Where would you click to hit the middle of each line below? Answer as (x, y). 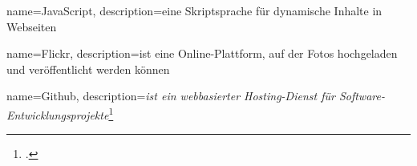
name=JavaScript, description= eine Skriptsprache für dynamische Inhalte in (194, 10)
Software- (362, 96)
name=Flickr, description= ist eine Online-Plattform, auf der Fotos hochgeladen (202, 53)
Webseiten (32, 26)
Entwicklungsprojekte (58, 114)
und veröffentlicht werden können (88, 69)
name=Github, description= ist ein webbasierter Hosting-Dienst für (171, 96)
